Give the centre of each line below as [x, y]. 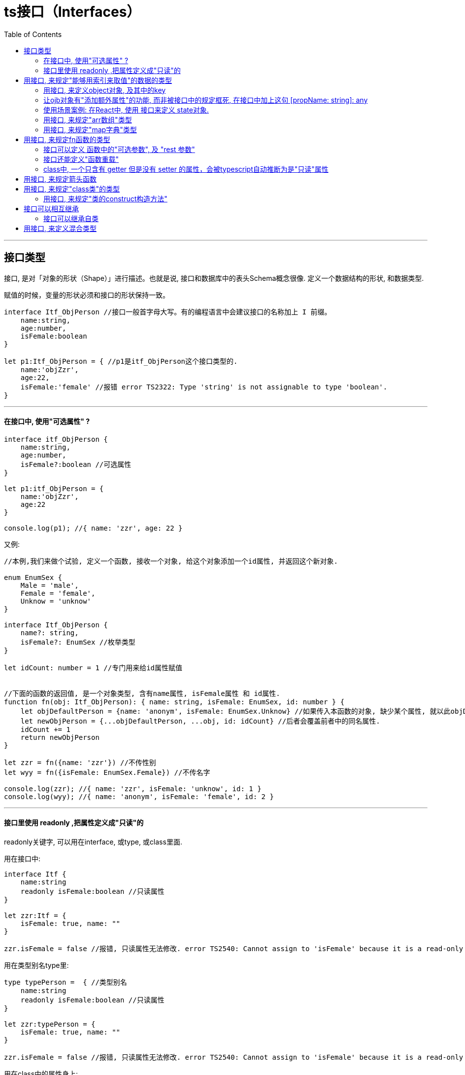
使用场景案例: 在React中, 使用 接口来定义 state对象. [126, 110]
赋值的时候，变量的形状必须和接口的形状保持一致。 [87, 295]
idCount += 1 [45, 729]
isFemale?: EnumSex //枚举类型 [78, 642]
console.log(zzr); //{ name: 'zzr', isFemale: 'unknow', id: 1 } [133, 788]
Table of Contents [33, 34]
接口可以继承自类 [71, 218]
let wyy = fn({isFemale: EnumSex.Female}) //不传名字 [107, 772]
